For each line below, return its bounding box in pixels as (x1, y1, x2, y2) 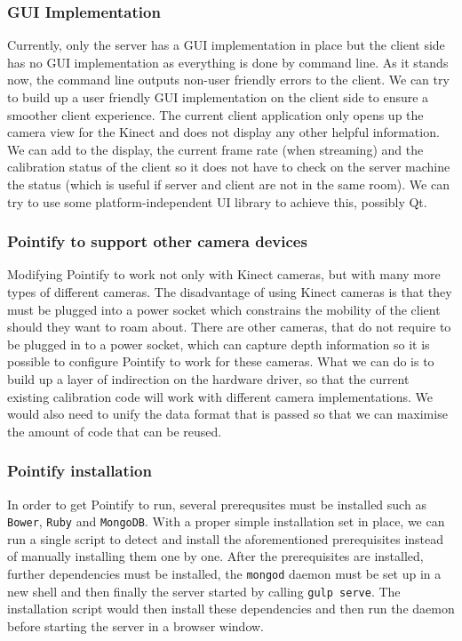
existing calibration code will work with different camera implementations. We (7, 387, 434, 405)
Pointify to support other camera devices (7, 230, 307, 252)
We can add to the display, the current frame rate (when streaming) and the (7, 140, 424, 158)
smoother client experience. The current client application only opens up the (7, 105, 424, 124)
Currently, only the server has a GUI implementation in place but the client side (7, 36, 445, 54)
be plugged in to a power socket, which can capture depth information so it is (7, 334, 430, 353)
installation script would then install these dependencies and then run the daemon (7, 599, 455, 618)
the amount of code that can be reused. (7, 421, 222, 440)
